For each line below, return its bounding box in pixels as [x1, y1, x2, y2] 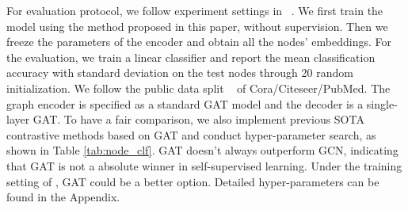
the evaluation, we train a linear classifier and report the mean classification [6, 48, 376, 65]
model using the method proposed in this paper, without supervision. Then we [6, 17, 388, 34]
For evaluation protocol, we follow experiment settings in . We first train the [6, 2, 383, 18]
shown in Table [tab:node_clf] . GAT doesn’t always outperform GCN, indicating [6, 142, 398, 158]
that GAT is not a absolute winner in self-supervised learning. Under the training [6, 157, 402, 174]
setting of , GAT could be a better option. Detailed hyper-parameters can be [6, 173, 379, 189]
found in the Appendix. [6, 189, 120, 205]
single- [366, 95, 398, 112]
